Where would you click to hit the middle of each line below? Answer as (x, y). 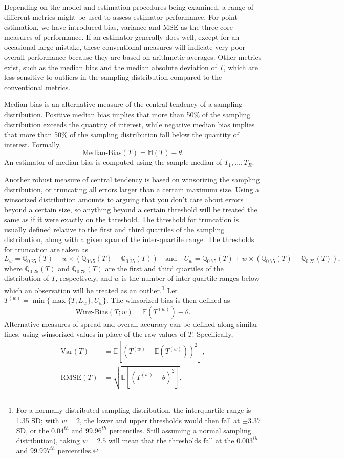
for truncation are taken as (46, 249)
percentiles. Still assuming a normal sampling (180, 430)
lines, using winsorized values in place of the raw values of (95, 334)
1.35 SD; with (38, 420)
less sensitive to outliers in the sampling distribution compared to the (113, 77)
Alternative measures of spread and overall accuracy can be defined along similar (131, 324)
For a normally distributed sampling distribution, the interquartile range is (134, 410)
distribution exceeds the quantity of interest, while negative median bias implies (130, 124)
